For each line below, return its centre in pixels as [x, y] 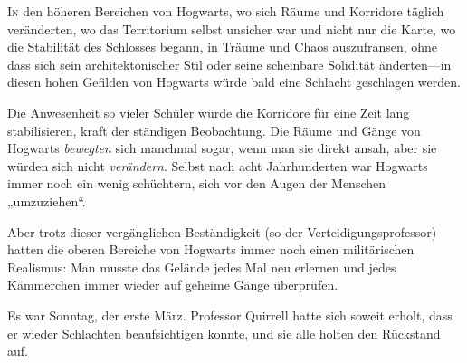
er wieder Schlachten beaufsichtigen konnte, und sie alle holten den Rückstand [224, 333]
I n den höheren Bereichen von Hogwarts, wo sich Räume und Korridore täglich [226, 11]
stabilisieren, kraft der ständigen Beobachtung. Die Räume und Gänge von [214, 130]
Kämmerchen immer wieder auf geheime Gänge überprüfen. [173, 285]
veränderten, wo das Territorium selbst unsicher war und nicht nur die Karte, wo [232, 29]
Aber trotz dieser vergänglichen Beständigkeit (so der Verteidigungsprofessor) [222, 231]
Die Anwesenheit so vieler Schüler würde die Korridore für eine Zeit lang [209, 112]
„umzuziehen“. [47, 201]
